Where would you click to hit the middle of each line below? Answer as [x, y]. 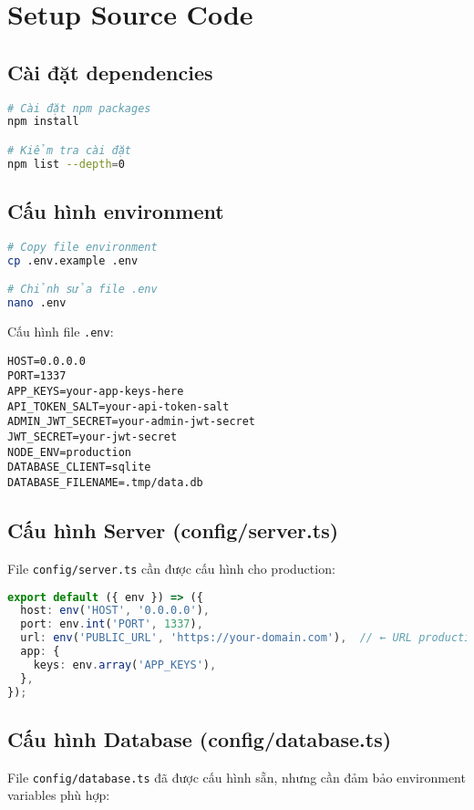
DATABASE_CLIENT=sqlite [79, 467]
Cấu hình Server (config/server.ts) [173, 530]
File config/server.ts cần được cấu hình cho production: [171, 568]
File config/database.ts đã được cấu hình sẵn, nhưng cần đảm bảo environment [237, 777]
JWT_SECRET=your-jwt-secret [93, 437]
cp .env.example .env [73, 260]
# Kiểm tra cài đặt [70, 150]
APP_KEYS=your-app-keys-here [96, 392]
